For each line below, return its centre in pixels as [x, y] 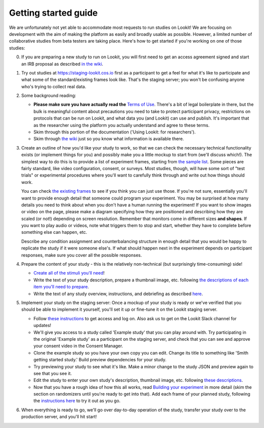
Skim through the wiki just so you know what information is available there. [109, 139]
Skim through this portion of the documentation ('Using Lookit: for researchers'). [114, 132]
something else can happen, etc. [54, 232]
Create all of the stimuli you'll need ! [69, 273]
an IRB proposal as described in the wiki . [62, 64]
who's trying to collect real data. [54, 86]
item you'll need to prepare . [61, 287]
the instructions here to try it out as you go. [77, 401]
